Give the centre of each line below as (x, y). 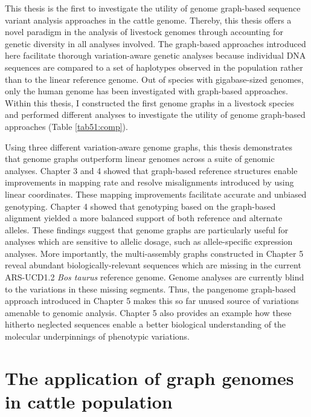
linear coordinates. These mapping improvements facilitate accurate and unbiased (156, 194)
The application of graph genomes (149, 377)
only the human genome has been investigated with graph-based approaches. (146, 91)
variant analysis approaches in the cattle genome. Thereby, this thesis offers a (148, 20)
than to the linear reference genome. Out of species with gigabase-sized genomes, (154, 79)
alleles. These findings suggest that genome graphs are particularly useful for (147, 229)
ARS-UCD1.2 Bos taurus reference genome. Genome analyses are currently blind (155, 277)
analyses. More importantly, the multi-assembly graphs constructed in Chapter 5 (154, 253)
